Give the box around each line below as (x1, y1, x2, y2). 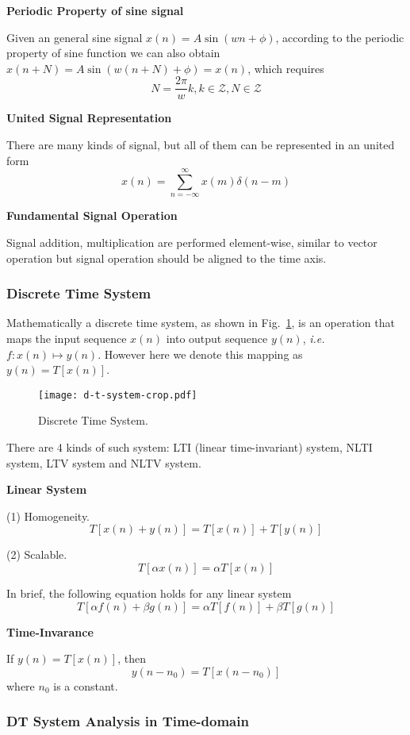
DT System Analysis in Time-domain (6, 711, 249, 731)
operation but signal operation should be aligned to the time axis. (6, 249, 327, 266)
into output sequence (166, 330, 268, 346)
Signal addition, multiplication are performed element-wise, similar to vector (6, 234, 377, 250)
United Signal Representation (6, 110, 172, 126)
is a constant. (53, 677, 118, 694)
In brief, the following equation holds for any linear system (6, 585, 292, 601)
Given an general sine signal (6, 29, 143, 45)
